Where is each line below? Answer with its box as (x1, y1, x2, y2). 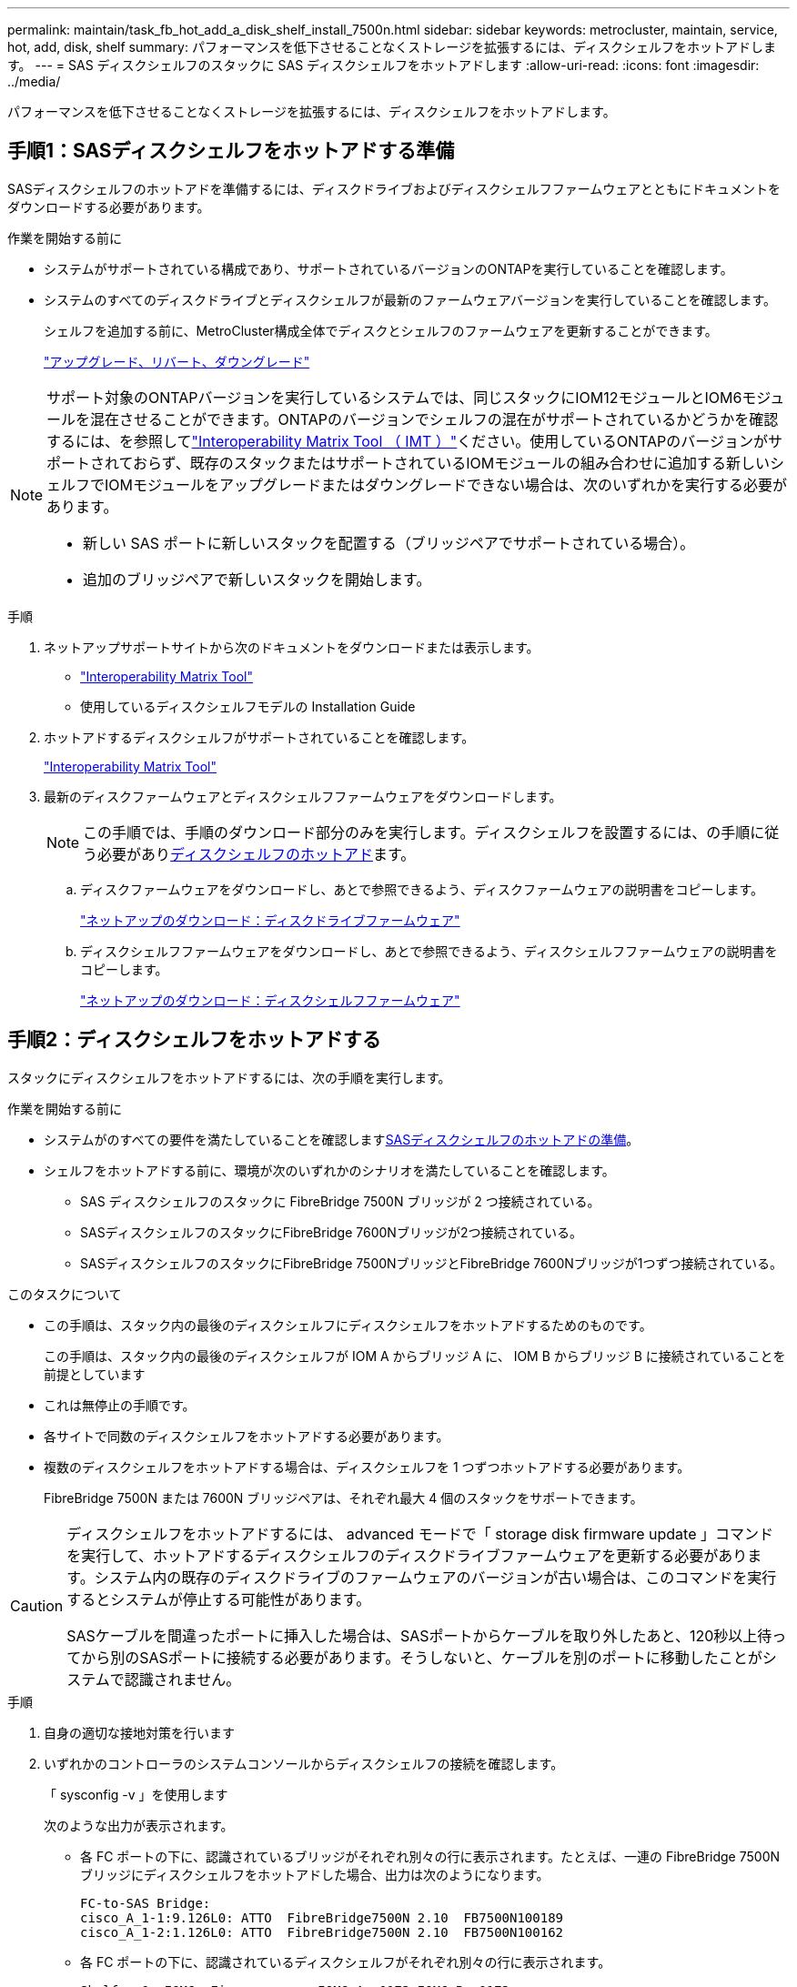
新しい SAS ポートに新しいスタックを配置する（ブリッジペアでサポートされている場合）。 (83, 533, 695, 552)
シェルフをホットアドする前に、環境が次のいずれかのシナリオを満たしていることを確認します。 (44, 1162, 615, 1178)
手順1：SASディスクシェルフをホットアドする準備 (7, 139, 455, 163)
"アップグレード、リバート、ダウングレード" (44, 353, 310, 369)
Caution (10, 1596, 64, 1615)
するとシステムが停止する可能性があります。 (66, 1589, 371, 1609)
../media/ (7, 74, 61, 89)
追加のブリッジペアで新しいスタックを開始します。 (83, 570, 431, 589)
